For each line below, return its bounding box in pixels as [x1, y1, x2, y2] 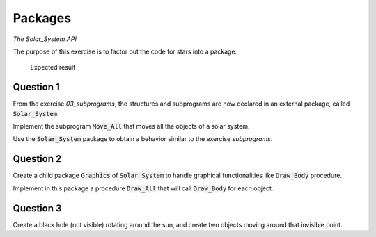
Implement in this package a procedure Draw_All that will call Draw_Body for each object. [13, 184, 274, 193]
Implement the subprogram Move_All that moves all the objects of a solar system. [13, 122, 250, 131]
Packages [13, 10, 72, 26]
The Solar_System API [13, 35, 77, 43]
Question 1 [13, 81, 61, 93]
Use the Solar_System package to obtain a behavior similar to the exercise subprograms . [13, 135, 273, 143]
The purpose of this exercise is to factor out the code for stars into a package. [13, 47, 237, 56]
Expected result [30, 63, 76, 72]
